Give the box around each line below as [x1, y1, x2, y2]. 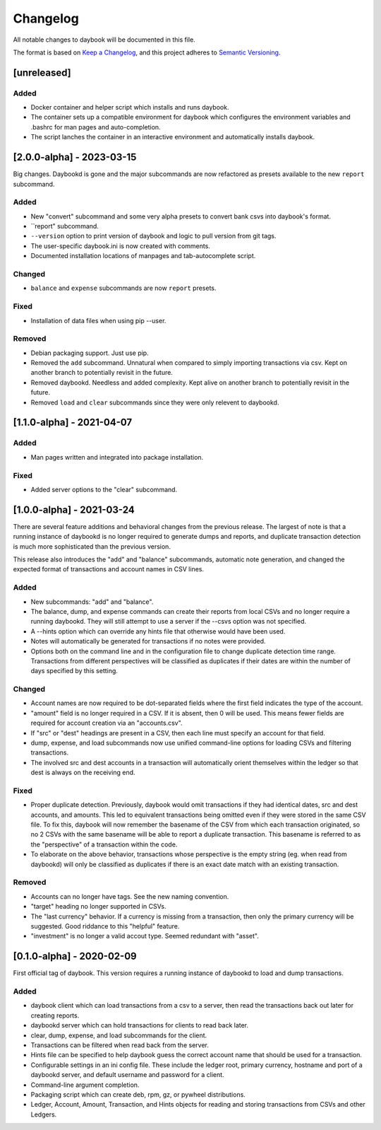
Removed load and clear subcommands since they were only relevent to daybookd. [30, 398, 279, 407]
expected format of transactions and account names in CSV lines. [13, 565, 205, 573]
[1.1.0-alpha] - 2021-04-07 [13, 417, 133, 429]
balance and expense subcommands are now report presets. [30, 284, 217, 293]
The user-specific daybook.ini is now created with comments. [30, 241, 211, 250]
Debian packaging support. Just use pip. [30, 349, 149, 357]
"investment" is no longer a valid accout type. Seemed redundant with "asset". [30, 932, 259, 940]
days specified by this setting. [30, 667, 118, 675]
